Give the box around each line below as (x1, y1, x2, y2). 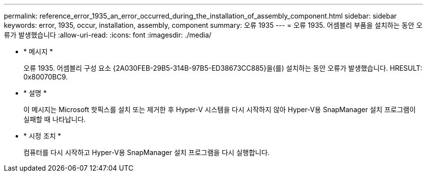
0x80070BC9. (23, 73, 68, 81)
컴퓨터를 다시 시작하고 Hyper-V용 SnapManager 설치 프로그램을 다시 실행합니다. (23, 148, 270, 156)
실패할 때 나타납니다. (23, 115, 86, 123)
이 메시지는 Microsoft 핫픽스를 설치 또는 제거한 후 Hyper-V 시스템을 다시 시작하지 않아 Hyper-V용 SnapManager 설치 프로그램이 (23, 105, 416, 114)
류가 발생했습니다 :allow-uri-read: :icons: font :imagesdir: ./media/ (4, 31, 212, 39)
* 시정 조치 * (23, 132, 61, 140)
